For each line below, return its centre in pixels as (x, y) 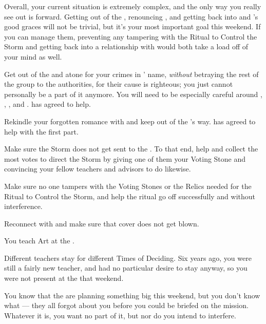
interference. (23, 206)
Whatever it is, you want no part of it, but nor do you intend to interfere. (120, 315)
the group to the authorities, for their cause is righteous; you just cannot (119, 84)
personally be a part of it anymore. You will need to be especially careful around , (133, 94)
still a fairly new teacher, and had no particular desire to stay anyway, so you (126, 268)
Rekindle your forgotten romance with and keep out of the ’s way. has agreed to (130, 121)
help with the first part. (41, 131)
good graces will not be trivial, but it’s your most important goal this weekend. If (132, 26)
